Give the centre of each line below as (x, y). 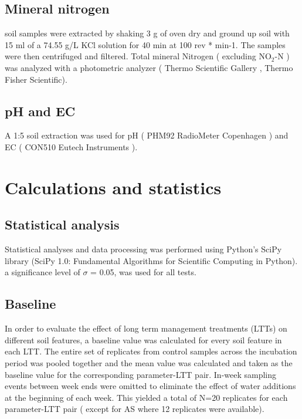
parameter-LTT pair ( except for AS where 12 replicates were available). (135, 409)
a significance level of (43, 272)
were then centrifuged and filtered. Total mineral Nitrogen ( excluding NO (138, 56)
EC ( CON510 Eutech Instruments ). (71, 146)
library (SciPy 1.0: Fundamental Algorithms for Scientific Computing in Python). (151, 260)
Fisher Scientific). (36, 79)
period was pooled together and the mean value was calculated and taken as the (149, 362)
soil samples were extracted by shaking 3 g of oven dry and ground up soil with (147, 33)
